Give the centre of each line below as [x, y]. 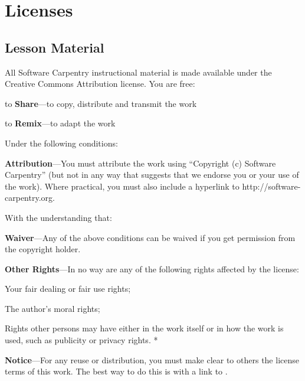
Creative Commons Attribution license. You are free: [100, 84]
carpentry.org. [30, 198]
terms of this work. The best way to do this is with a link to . [116, 371]
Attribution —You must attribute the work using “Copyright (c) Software [140, 163]
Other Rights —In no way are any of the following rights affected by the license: [152, 268]
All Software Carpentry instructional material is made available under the [138, 72]
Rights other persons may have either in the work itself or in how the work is [144, 328]
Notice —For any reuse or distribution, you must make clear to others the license [152, 359]
